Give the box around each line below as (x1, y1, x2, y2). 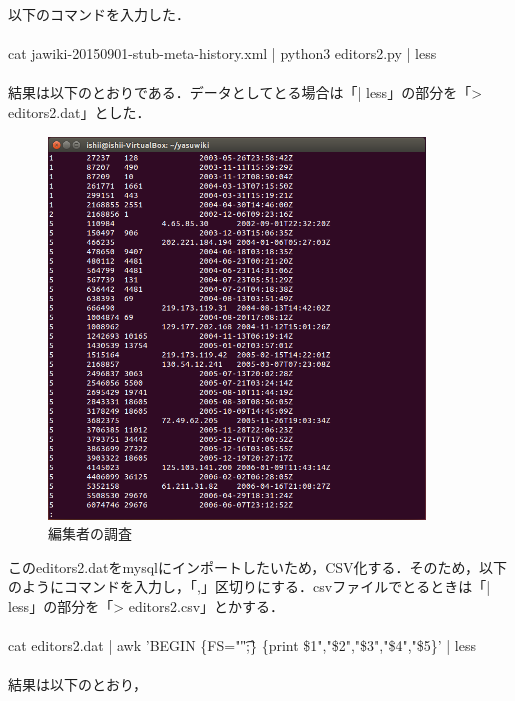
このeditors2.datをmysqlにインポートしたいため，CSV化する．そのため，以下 (8, 556, 507, 577)
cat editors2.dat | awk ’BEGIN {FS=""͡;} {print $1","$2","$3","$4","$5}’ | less (8, 635, 477, 656)
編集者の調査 (48, 523, 132, 544)
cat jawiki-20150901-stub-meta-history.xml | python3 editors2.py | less (8, 43, 437, 64)
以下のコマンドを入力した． (8, 4, 190, 24)
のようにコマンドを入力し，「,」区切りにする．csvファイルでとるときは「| (8, 576, 491, 597)
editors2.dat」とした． (8, 101, 151, 122)
